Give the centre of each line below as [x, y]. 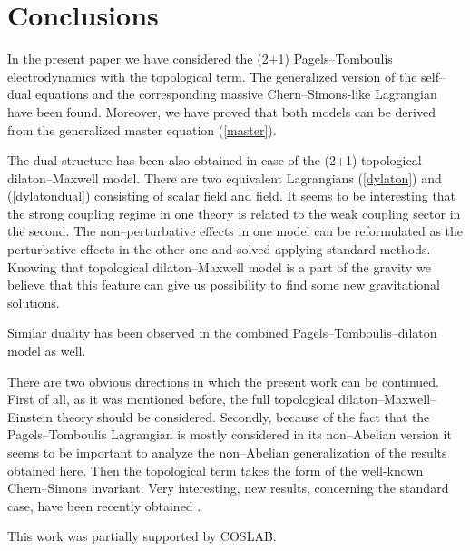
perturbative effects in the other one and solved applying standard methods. [219, 249]
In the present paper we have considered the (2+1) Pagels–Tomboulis [200, 59]
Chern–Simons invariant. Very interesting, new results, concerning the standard [228, 488]
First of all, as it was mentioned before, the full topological [171, 399]
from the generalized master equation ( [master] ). [142, 129]
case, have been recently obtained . [104, 505]
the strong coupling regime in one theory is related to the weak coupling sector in [234, 213]
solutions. [34, 302]
